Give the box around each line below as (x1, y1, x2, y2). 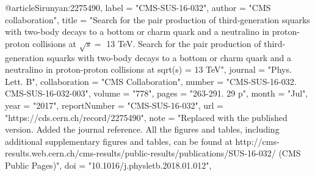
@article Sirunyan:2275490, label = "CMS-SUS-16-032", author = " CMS (5, 1, 271, 13)
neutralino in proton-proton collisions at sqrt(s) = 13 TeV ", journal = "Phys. (5, 63, 292, 76)
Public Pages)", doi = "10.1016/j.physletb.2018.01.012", (5, 158, 212, 171)
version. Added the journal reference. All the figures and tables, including (5, 123, 280, 136)
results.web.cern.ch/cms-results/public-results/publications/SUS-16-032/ (5, 147, 276, 159)
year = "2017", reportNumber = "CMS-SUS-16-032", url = (5, 98, 223, 111)
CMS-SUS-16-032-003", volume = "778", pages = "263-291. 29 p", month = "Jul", (5, 87, 308, 100)
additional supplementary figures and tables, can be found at (5, 134, 233, 147)
